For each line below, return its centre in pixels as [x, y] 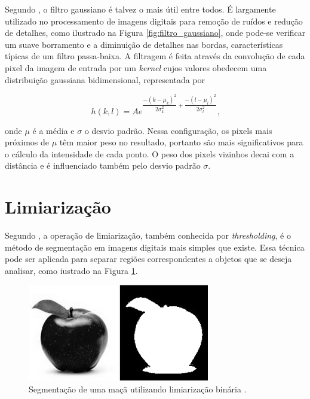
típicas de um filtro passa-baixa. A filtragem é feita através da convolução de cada [155, 56]
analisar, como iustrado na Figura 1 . [71, 270]
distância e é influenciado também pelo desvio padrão [103, 165]
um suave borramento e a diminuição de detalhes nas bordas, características [144, 44]
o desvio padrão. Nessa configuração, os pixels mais [178, 130]
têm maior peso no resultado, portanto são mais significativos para [181, 142]
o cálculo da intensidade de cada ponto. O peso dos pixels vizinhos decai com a [150, 153]
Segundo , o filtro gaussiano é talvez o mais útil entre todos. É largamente [140, 9]
